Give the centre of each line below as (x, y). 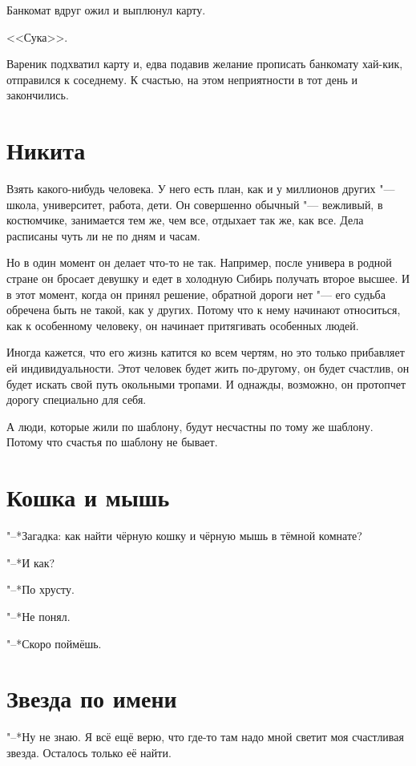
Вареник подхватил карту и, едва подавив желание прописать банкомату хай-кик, (205, 64)
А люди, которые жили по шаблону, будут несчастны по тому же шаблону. (190, 426)
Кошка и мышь (88, 497)
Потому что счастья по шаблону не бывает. (112, 442)
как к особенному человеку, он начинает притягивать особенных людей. (183, 325)
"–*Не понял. (38, 616)
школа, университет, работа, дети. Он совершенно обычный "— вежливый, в (195, 204)
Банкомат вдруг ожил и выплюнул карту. (106, 10)
